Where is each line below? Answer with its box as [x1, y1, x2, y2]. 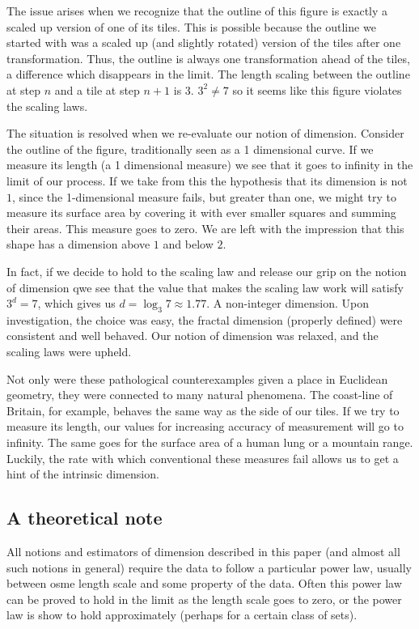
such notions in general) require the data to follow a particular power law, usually [6, 559, 412, 576]
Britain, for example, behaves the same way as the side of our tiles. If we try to [6, 402, 400, 419]
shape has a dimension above [6, 236, 150, 253]
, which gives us [37, 295, 116, 312]
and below [163, 236, 214, 253]
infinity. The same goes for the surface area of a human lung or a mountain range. [6, 434, 413, 451]
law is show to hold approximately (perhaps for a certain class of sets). [6, 606, 358, 623]
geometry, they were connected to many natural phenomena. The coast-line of [6, 386, 393, 403]
